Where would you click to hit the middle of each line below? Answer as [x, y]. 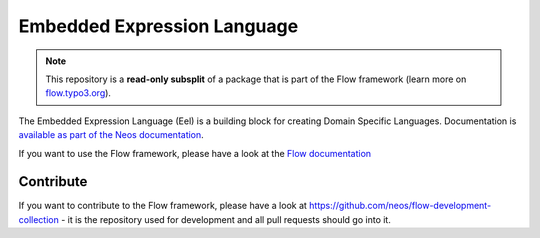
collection [38, 219]
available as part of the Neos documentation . [111, 135]
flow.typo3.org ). [78, 93]
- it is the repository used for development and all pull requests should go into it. [226, 219]
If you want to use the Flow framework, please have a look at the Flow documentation [195, 153]
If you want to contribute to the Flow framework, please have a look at [162, 206]
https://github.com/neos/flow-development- [400, 206]
